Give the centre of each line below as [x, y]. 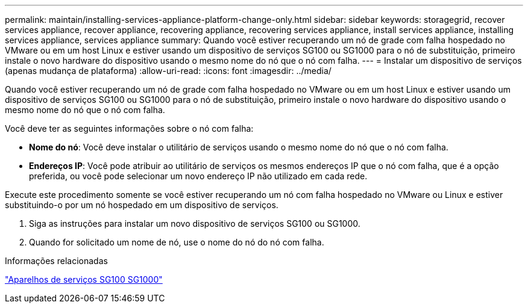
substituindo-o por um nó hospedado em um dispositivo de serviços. [142, 205]
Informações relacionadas [56, 261]
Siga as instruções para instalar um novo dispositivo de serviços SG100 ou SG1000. [195, 223]
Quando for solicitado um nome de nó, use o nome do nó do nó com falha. [177, 242]
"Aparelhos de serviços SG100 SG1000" [84, 279]
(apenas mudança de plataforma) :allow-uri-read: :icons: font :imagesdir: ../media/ [168, 71]
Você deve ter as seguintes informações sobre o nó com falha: [129, 128]
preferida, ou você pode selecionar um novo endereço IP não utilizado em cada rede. [198, 176]
